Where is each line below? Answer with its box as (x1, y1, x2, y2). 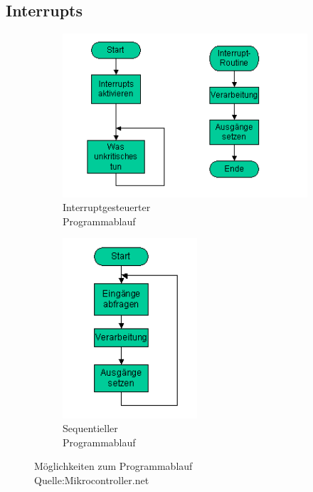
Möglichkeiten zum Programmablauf (34, 458, 193, 473)
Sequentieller (63, 421, 118, 436)
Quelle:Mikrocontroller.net (34, 472, 149, 487)
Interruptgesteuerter (63, 200, 151, 215)
